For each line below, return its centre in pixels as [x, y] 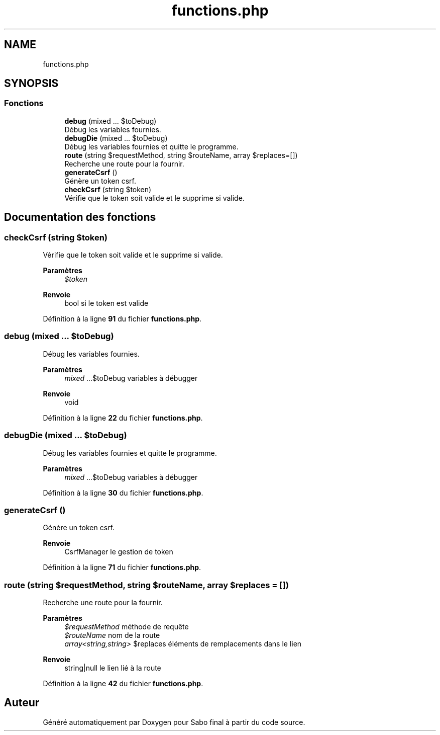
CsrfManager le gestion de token [119, 552]
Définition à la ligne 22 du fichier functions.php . [123, 418]
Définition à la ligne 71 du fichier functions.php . [122, 567]
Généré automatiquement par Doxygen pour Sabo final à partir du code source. [174, 722]
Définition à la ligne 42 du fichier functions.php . [123, 684]
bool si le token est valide [106, 303]
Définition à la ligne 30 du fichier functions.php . [123, 493]
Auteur [22, 703]
